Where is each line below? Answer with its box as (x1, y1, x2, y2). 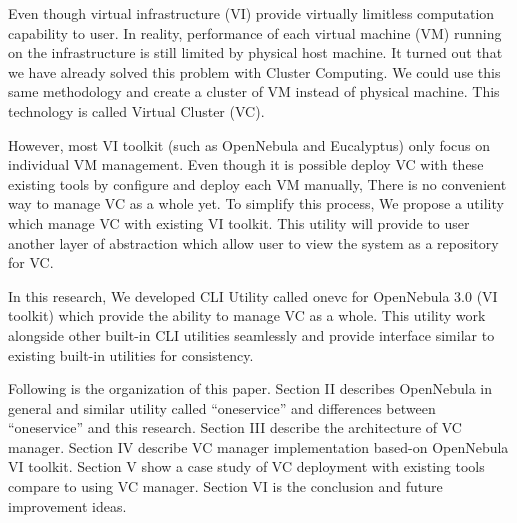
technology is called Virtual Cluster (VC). (8, 100, 265, 121)
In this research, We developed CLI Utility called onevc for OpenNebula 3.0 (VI (8, 285, 498, 306)
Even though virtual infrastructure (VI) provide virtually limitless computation (8, 3, 495, 23)
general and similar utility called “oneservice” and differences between (8, 397, 436, 418)
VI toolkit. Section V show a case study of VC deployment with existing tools (8, 456, 485, 477)
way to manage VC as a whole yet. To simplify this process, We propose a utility (8, 193, 504, 214)
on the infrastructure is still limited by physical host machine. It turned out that (8, 42, 503, 63)
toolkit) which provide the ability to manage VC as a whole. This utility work (8, 305, 486, 326)
